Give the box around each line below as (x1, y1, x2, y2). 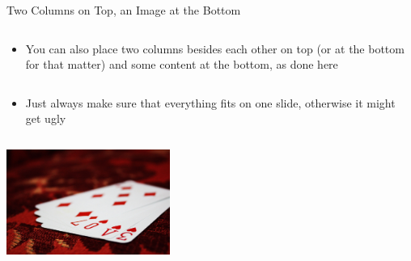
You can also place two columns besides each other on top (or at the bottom (25, 40, 405, 57)
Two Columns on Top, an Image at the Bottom (6, 2, 241, 18)
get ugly (25, 110, 66, 127)
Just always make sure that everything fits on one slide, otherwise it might (25, 94, 396, 111)
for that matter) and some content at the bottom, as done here (25, 56, 338, 73)
